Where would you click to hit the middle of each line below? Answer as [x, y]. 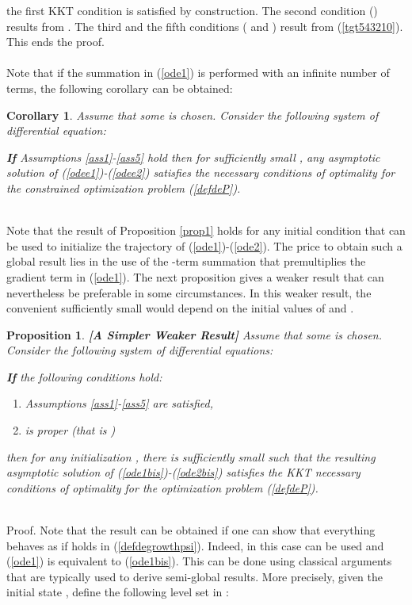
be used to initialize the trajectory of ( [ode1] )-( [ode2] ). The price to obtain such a [204, 245]
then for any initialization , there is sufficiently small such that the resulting [191, 456]
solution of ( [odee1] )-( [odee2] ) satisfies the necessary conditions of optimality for [201, 172]
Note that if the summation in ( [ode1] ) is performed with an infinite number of [198, 73]
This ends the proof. [55, 42]
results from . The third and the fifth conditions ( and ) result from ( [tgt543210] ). [205, 26]
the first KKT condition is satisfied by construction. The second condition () [192, 10]
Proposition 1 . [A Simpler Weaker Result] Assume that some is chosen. [194, 334]
